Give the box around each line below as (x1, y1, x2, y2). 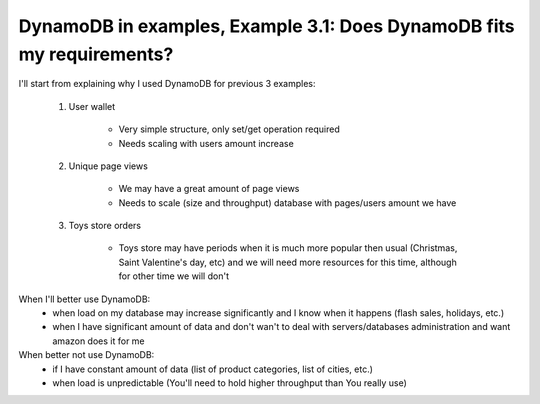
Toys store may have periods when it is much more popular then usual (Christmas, (118, 242, 458, 254)
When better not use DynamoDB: (18, 349, 155, 361)
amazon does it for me (52, 335, 145, 347)
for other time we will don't (118, 270, 230, 282)
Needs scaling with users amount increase (118, 137, 294, 149)
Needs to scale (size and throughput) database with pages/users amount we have (118, 196, 457, 209)
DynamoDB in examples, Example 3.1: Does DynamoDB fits (18, 15, 515, 37)
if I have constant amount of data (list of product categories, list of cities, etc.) (52, 363, 374, 375)
